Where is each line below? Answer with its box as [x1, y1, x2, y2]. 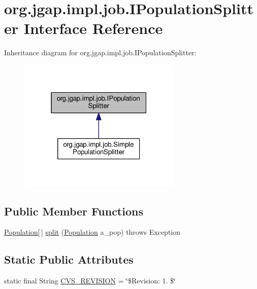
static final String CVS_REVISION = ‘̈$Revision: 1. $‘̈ [4, 275, 176, 286]
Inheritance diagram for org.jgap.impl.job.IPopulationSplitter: [4, 47, 197, 58]
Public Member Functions [4, 203, 143, 219]
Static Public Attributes [4, 251, 134, 267]
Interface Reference [23, 18, 163, 39]
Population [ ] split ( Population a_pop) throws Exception [4, 227, 181, 237]
